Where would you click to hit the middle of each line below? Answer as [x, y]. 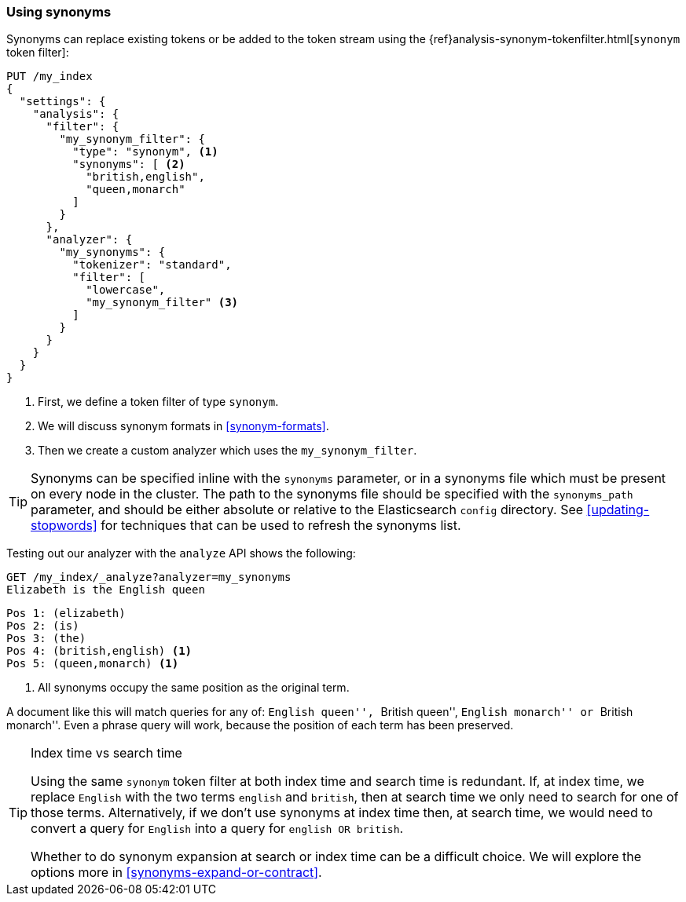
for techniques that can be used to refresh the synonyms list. [281, 526]
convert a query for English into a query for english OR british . [217, 829]
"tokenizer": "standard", [152, 265]
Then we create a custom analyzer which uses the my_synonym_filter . [227, 451]
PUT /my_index [50, 77]
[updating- [618, 510]
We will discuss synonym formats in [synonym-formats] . [183, 426]
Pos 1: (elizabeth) [66, 614]
